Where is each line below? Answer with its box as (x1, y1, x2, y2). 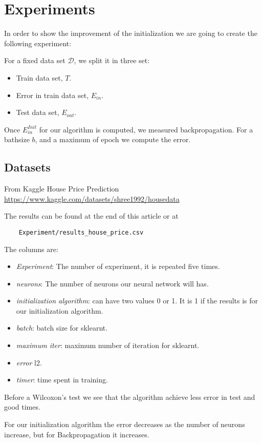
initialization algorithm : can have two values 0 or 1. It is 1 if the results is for (16, 295, 258, 306)
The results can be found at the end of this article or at (4, 210, 179, 221)
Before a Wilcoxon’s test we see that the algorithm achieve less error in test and (4, 391, 255, 402)
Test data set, (16, 107, 59, 118)
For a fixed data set (4, 55, 65, 66)
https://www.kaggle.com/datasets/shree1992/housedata (4, 193, 180, 204)
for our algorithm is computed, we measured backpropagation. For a (39, 124, 253, 134)
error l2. (16, 357, 42, 368)
